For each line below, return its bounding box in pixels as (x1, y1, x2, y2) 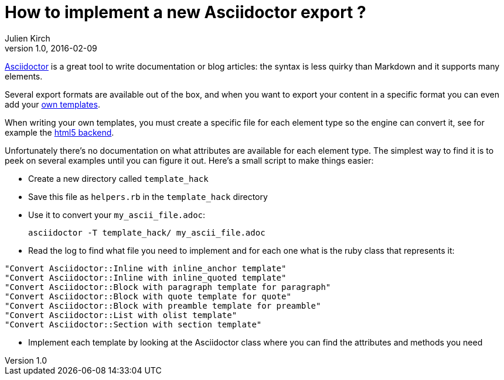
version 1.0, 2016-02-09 (5, 43, 97, 53)
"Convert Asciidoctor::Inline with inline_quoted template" (5, 272, 287, 282)
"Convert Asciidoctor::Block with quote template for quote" (5, 291, 291, 301)
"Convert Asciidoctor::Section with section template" (5, 319, 262, 329)
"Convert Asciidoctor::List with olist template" (5, 310, 237, 320)
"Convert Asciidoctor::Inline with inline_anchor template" (5, 263, 287, 273)
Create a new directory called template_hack (28, 173, 209, 184)
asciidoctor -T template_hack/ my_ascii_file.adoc (28, 227, 265, 237)
